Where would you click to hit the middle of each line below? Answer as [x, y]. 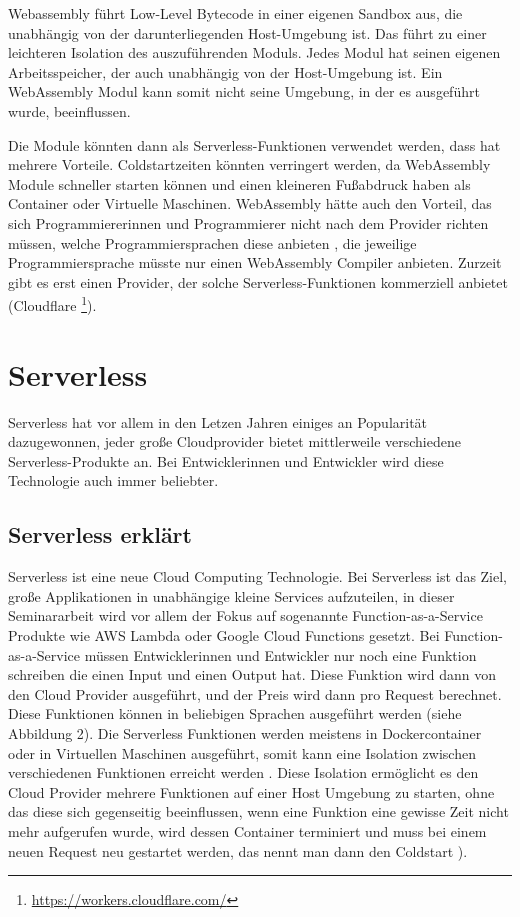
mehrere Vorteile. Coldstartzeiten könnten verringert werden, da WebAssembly [249, 164]
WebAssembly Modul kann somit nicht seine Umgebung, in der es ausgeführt [244, 91]
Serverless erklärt [100, 534]
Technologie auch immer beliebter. [113, 480]
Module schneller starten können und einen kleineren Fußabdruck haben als [239, 183]
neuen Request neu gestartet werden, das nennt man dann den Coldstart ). [238, 850]
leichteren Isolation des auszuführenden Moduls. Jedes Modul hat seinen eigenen [254, 52]
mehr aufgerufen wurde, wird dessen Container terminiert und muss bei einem [247, 830]
